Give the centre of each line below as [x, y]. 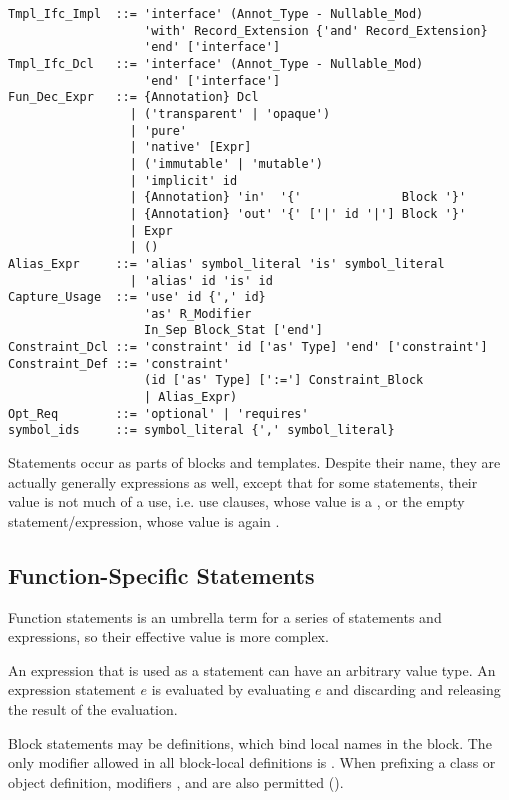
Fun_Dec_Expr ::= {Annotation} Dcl [133, 97]
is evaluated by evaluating [231, 689]
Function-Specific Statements [161, 574]
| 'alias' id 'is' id [201, 280]
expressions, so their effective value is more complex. [168, 636]
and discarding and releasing [413, 689]
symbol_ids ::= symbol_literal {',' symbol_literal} [201, 430]
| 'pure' [158, 130]
